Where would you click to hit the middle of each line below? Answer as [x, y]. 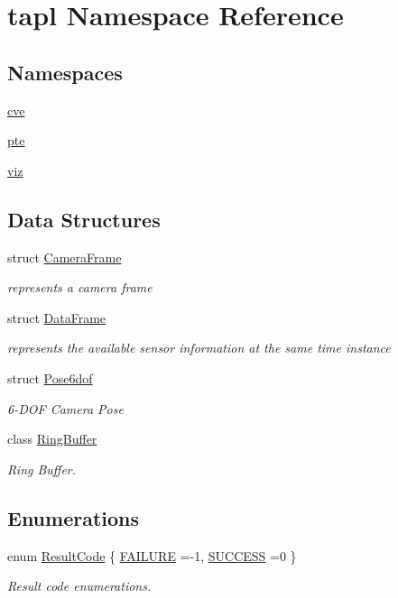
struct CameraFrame [65, 257]
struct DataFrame [57, 317]
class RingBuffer [52, 439]
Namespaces [65, 72]
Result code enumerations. [79, 586]
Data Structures [84, 219]
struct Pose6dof [50, 377]
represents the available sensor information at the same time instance [199, 348]
